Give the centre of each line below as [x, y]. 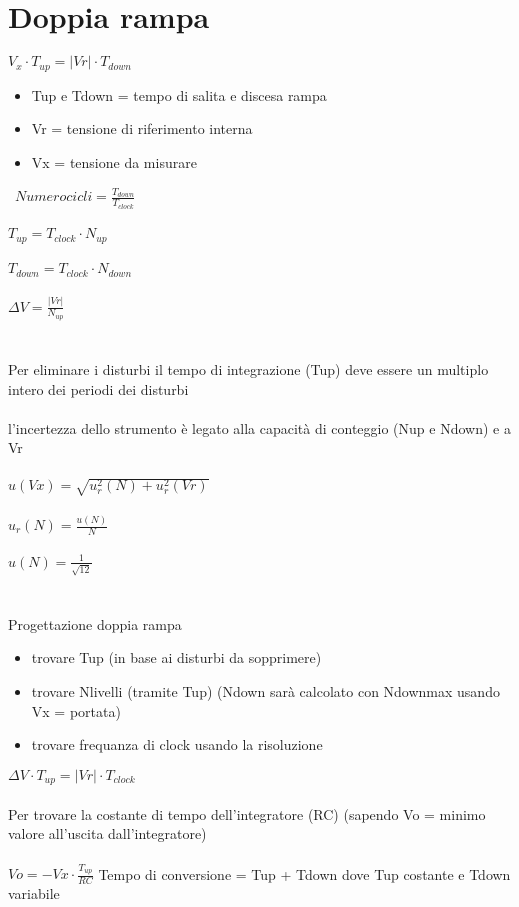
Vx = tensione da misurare [114, 161]
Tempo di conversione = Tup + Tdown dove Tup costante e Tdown [304, 873]
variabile [34, 893]
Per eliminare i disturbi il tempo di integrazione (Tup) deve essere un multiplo [248, 369]
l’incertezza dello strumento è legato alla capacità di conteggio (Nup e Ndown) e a [259, 427]
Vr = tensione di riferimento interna [142, 128]
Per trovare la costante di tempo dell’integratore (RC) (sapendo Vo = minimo [247, 813]
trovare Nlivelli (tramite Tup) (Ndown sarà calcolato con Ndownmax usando [265, 691]
